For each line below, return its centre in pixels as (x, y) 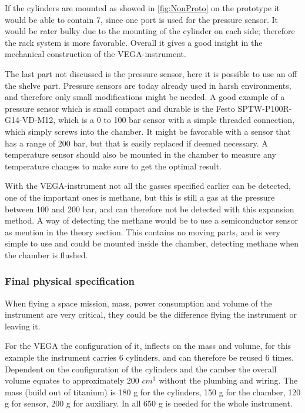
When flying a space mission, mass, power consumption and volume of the (138, 303)
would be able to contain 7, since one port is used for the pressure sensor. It (142, 19)
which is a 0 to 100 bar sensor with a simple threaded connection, (176, 120)
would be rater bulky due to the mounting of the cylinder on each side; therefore (150, 31)
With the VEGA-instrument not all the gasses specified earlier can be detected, (148, 186)
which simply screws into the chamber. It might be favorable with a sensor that (148, 131)
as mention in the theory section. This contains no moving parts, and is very (143, 232)
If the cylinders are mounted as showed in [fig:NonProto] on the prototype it (143, 8)
